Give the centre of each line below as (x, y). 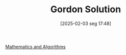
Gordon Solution (86, 9)
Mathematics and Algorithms (35, 46)
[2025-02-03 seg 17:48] (86, 23)
